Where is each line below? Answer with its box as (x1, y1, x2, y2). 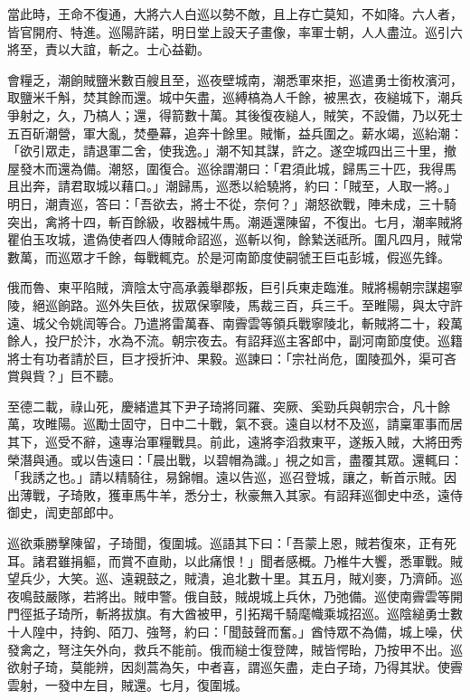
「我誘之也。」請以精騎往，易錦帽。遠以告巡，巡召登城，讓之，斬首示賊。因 (7, 468, 456, 487)
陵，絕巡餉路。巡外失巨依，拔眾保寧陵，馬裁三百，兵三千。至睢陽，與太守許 (7, 295, 463, 314)
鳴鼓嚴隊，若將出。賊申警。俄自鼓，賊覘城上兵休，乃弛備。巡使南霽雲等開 (19, 586, 463, 605)
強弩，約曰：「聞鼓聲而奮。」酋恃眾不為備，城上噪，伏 (146, 622, 463, 640)
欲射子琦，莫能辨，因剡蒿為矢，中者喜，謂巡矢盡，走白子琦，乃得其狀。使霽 (7, 657, 463, 676)
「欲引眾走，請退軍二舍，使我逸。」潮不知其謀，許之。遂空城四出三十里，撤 (7, 141, 456, 160)
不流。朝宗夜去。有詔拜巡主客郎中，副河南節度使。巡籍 (133, 331, 463, 350)
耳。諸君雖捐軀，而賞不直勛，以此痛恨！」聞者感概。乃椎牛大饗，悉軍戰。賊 (7, 551, 463, 570)
